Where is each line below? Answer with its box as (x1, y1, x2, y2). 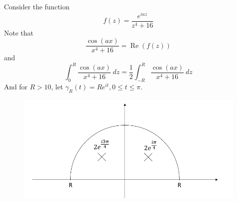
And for (4, 81, 28, 92)
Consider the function (4, 1, 70, 11)
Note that (4, 27, 34, 38)
